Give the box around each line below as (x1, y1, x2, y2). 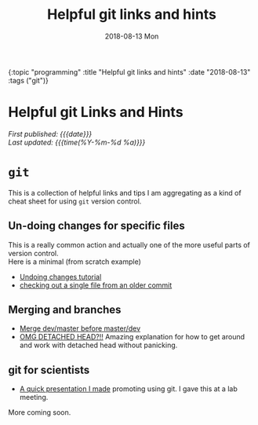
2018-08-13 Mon (104, 31, 159, 41)
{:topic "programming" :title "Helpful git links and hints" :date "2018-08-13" (8, 67, 251, 76)
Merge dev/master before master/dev (19, 324, 141, 333)
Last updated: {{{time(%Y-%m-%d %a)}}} (8, 137, 146, 147)
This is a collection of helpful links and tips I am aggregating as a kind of (8, 188, 242, 197)
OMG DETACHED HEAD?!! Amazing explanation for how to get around (19, 332, 245, 342)
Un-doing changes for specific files (8, 219, 186, 233)
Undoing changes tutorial (19, 272, 102, 281)
